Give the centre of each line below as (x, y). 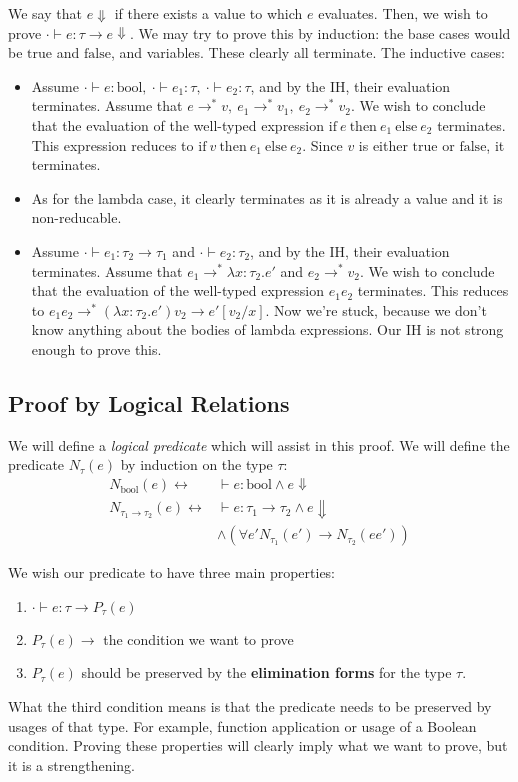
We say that (45, 13)
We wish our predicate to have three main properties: (172, 572)
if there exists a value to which (208, 13)
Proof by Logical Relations (149, 402)
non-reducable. (76, 217)
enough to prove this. (96, 348)
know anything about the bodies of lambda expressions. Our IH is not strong (267, 329)
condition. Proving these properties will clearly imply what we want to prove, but (258, 745)
